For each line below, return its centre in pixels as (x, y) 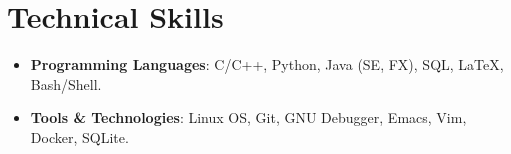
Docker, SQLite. (79, 136)
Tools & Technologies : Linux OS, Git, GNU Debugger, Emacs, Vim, (248, 117)
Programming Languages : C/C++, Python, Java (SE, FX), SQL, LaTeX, (267, 64)
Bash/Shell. (66, 83)
